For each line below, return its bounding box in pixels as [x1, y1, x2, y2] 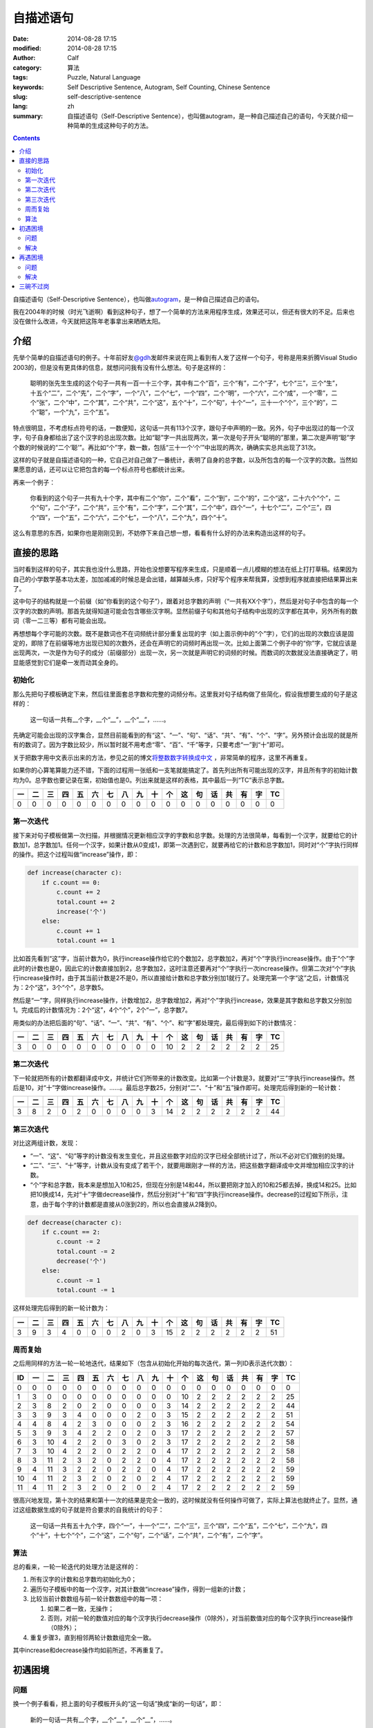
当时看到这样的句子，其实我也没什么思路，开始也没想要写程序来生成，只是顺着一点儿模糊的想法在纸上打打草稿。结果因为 [12, 565, 358, 574]
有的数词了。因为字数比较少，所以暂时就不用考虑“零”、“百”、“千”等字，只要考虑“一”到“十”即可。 [12, 740, 288, 749]
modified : [12, 44, 41, 52]
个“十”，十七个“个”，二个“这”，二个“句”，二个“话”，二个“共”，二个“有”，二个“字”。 [30, 1531, 267, 1539]
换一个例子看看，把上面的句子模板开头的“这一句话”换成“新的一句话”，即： [12, 1700, 224, 1708]
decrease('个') [56, 1257, 107, 1265]
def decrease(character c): [27, 1219, 122, 1226]
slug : [12, 92, 28, 100]
